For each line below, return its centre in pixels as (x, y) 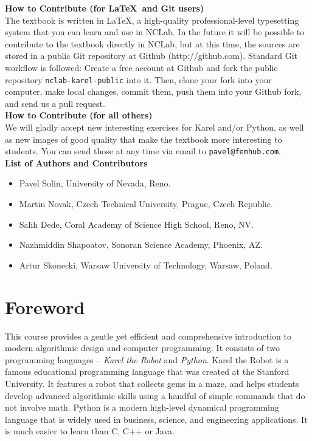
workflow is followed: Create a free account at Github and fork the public (141, 67)
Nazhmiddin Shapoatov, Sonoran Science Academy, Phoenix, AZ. (141, 244)
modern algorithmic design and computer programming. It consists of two (143, 348)
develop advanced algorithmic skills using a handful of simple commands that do (155, 395)
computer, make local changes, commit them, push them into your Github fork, (153, 91)
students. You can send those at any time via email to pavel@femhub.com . (143, 151)
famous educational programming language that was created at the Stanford (147, 371)
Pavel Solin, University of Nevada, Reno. (95, 183)
